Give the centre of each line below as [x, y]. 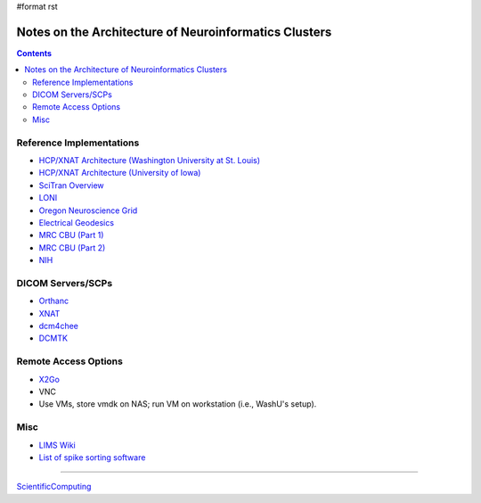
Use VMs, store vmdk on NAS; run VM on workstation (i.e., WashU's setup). [178, 404]
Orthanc [54, 301]
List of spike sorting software [92, 457]
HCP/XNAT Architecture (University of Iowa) [120, 173]
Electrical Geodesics [77, 222]
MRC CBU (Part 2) [72, 247]
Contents [34, 53]
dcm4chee [59, 326]
